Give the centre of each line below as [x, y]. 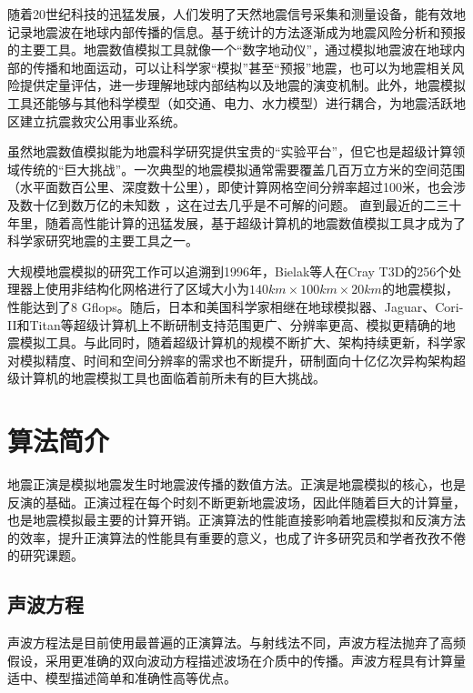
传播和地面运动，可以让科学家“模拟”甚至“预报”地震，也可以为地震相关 [242, 67]
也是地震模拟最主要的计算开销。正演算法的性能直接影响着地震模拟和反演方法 [236, 520]
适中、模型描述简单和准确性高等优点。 [122, 678]
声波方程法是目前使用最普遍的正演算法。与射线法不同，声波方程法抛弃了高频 [236, 643]
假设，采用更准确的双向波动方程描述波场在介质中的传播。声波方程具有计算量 [236, 660]
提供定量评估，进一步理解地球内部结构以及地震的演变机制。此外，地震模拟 [242, 85]
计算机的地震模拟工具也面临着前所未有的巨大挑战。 [172, 378]
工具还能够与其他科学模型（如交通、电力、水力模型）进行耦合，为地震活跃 [230, 102]
